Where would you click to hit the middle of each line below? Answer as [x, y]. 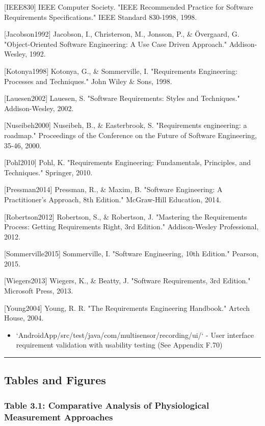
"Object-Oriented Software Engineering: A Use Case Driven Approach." [116, 44]
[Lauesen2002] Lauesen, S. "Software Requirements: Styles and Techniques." [122, 98]
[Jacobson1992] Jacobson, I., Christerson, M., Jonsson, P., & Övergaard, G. [122, 34]
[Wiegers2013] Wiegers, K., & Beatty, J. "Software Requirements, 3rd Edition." [127, 281]
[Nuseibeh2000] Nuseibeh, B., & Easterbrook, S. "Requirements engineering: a [126, 125]
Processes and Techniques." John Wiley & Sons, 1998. [88, 81]
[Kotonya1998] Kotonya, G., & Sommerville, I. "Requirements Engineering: [121, 71]
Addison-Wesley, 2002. [39, 108]
